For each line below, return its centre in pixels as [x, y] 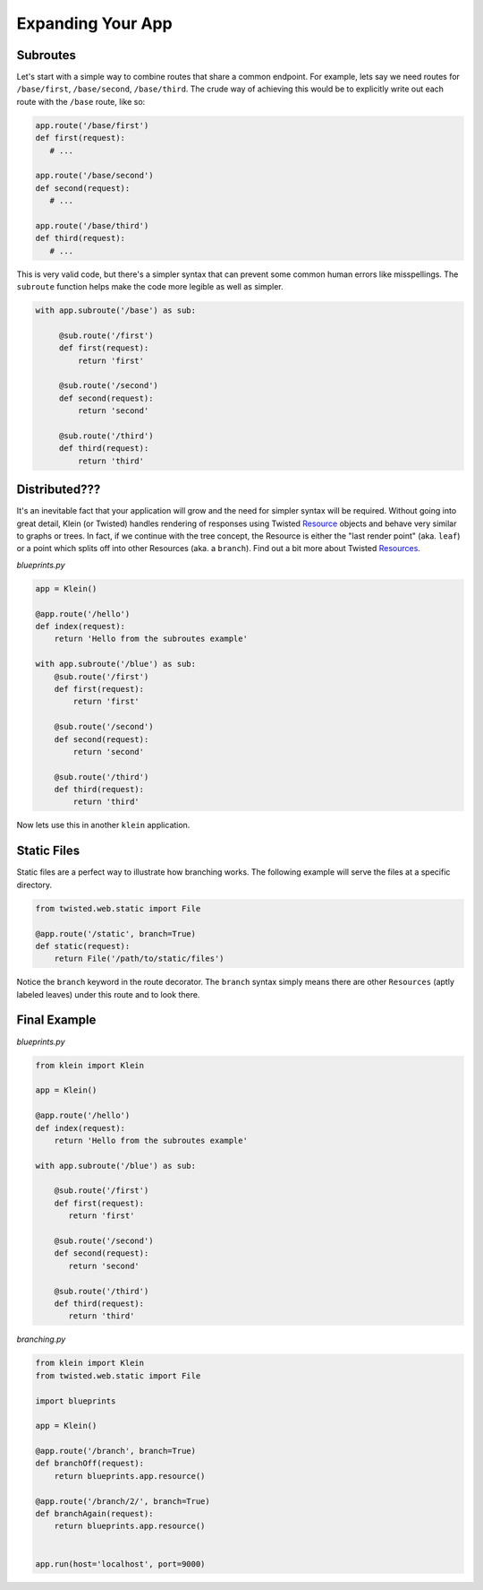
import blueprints [76, 1401]
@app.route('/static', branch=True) [116, 933]
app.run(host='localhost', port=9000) [120, 1564]
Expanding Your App [95, 23]
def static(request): [83, 946]
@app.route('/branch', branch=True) [116, 1451]
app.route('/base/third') [92, 225]
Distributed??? [59, 490]
